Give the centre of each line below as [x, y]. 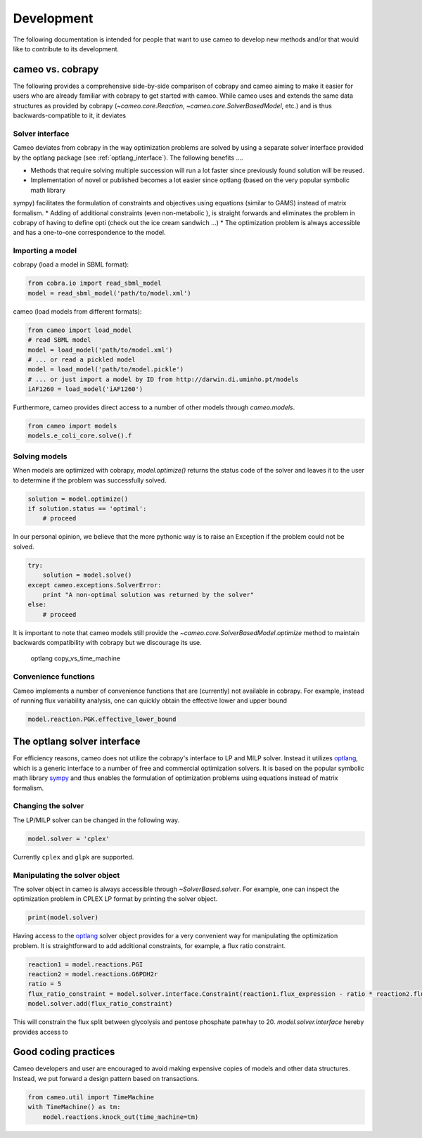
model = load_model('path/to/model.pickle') [106, 370]
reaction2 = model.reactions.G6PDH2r [93, 974]
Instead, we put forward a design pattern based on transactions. [106, 1078]
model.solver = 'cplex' [69, 838]
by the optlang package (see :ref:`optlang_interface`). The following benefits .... [128, 158]
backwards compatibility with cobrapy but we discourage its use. [107, 643]
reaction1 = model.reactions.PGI [85, 964]
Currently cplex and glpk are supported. [73, 857]
